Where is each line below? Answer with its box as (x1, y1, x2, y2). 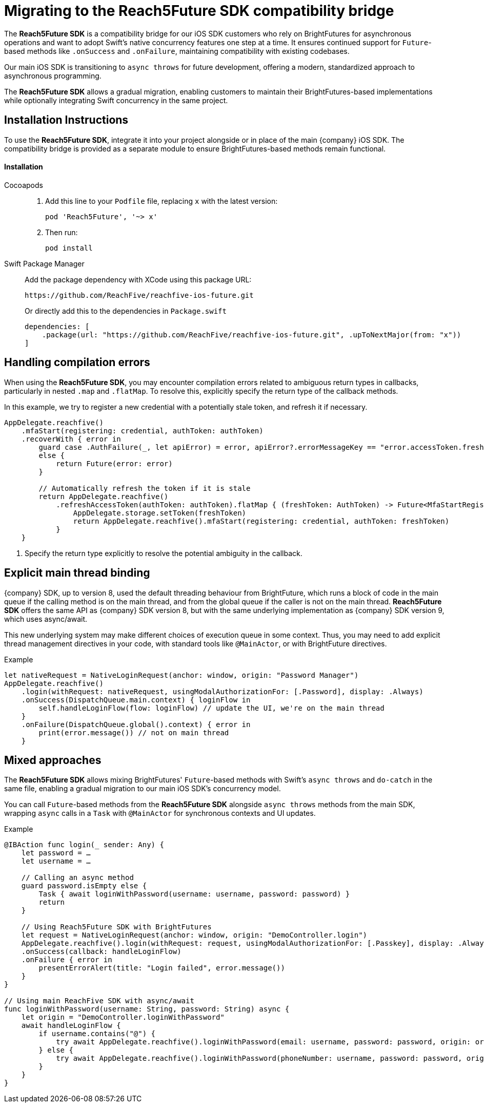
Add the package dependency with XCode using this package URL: (25, 275, 252, 284)
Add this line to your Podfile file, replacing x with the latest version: (45, 196, 278, 205)
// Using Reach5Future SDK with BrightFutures (21, 923, 212, 931)
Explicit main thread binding (4, 566, 150, 580)
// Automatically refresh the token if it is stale (38, 484, 251, 492)
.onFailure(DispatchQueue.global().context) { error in (21, 720, 251, 729)
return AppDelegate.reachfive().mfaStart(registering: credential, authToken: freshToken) (73, 517, 450, 525)
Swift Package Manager (4, 259, 85, 268)
